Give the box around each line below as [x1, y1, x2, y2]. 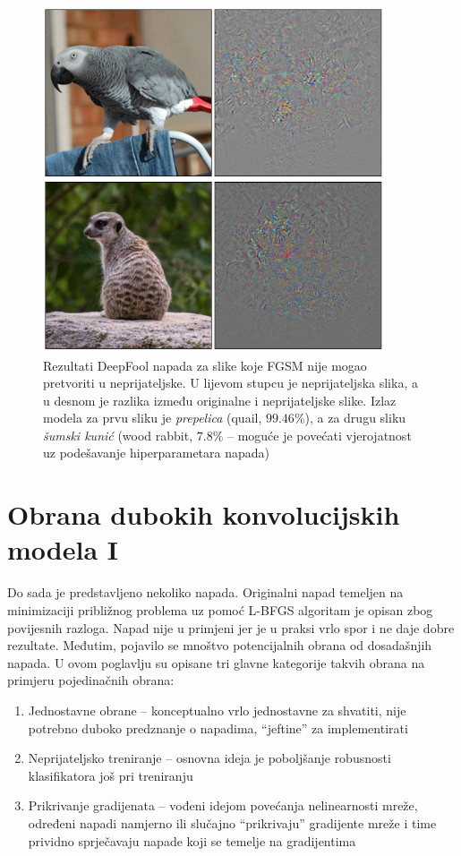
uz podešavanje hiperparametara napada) [43, 443, 270, 462]
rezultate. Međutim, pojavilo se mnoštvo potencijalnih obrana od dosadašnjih [7, 636, 432, 655]
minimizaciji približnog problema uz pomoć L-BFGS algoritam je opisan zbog [7, 600, 433, 619]
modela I [7, 531, 118, 568]
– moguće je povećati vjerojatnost [227, 425, 412, 444]
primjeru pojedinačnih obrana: [7, 671, 175, 689]
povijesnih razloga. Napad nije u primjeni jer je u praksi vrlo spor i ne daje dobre [7, 618, 455, 637]
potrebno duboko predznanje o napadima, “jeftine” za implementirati [28, 718, 408, 737]
